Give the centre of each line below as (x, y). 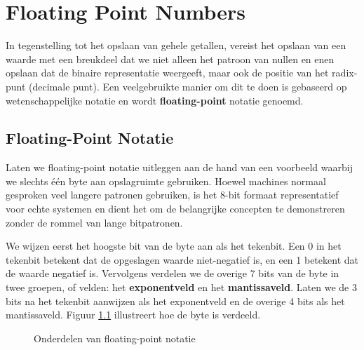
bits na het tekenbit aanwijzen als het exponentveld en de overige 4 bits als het (175, 301)
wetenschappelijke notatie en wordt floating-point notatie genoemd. (155, 100)
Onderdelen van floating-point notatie (115, 338)
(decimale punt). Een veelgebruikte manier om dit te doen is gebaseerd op (188, 86)
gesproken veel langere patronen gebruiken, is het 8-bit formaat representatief (172, 195)
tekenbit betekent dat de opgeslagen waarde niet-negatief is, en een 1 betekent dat (182, 259)
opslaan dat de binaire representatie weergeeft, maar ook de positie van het (167, 73)
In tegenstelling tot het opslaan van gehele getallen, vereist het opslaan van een (176, 45)
